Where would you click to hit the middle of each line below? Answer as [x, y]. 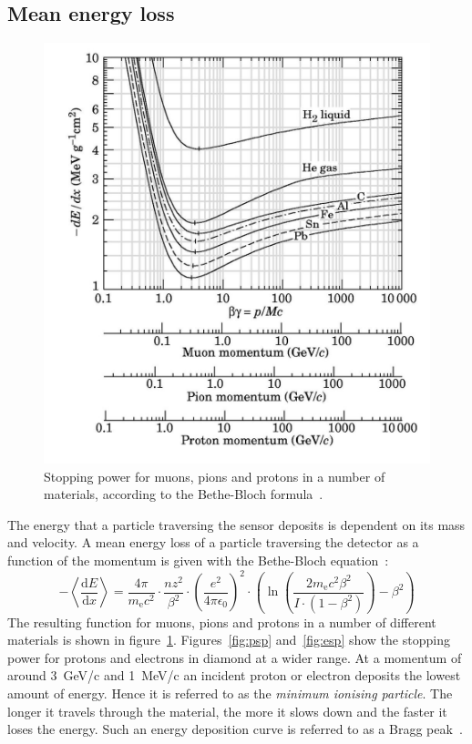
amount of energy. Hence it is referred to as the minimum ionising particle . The [230, 693]
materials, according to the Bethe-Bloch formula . [184, 494]
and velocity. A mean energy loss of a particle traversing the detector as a [213, 542]
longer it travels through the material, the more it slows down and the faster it [227, 711]
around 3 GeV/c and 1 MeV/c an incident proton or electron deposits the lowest [234, 675]
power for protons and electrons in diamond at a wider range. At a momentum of [235, 657]
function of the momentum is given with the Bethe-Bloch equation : [198, 561]
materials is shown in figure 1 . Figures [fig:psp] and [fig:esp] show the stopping [229, 640]
